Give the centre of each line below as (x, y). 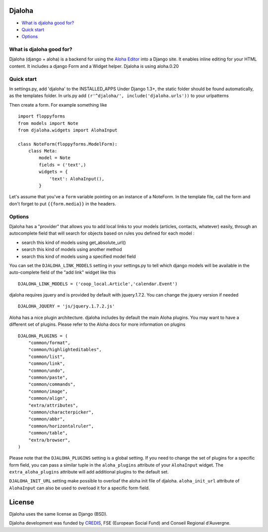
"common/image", (48, 391)
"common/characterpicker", (61, 412)
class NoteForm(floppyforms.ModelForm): (68, 144)
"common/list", (47, 356)
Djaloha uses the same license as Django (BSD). (58, 514)
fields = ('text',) (63, 165)
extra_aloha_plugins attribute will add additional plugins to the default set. (89, 472)
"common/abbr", (47, 419)
